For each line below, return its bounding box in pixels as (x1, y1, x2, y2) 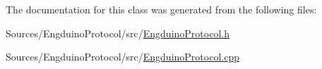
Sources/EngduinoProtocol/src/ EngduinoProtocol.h (6, 25, 229, 40)
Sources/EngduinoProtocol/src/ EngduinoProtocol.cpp (6, 49, 239, 64)
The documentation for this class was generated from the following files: (6, 2, 317, 16)
